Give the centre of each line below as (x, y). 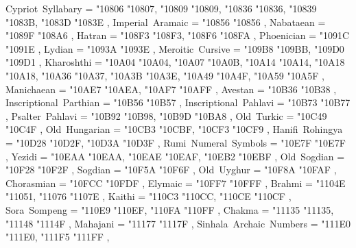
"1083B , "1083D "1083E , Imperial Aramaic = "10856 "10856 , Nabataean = (166, 22)
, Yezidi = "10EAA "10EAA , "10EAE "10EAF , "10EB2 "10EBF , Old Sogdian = (175, 156)
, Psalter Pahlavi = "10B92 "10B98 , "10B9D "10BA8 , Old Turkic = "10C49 (166, 115)
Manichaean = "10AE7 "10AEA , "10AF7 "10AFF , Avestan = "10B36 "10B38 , (171, 89)
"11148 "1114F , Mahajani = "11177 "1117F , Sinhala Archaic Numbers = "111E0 (178, 223)
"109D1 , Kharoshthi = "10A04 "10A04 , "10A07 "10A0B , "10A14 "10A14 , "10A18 (175, 62)
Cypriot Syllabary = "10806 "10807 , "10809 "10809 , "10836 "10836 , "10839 (161, 8)
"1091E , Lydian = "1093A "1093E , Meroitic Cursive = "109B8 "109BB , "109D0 (175, 48)
